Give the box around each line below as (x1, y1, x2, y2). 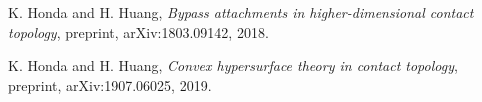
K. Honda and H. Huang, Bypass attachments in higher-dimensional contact (8, 2, 474, 22)
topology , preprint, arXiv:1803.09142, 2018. (8, 21, 269, 42)
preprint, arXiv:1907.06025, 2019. (8, 74, 212, 95)
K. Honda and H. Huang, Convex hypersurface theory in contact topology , (8, 55, 458, 76)
